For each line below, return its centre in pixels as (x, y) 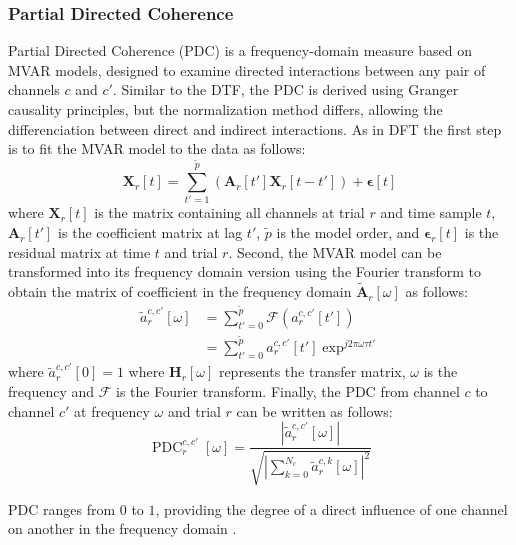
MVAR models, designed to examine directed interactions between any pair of (247, 69)
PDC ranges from (62, 508)
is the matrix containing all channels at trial (229, 212)
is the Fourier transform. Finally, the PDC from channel (287, 390)
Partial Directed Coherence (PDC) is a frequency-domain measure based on (240, 50)
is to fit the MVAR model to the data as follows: (157, 148)
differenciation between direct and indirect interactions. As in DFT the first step (255, 128)
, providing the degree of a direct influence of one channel (331, 508)
